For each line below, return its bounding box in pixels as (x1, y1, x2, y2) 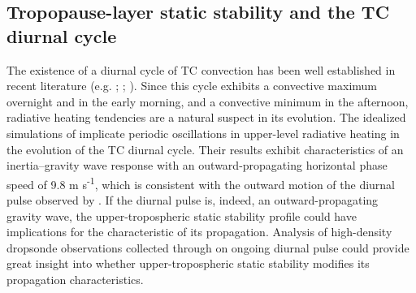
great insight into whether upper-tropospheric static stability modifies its (6, 255, 370, 272)
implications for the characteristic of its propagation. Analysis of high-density (6, 223, 392, 240)
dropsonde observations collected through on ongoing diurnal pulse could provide (6, 239, 409, 256)
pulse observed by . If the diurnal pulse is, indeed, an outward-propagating (6, 192, 379, 208)
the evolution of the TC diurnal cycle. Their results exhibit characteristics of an (6, 140, 404, 157)
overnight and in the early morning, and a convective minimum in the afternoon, (6, 93, 409, 110)
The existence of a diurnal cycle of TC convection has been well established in (6, 61, 396, 78)
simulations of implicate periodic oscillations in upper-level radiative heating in (6, 124, 400, 141)
